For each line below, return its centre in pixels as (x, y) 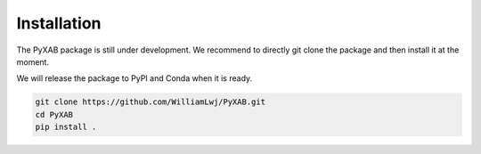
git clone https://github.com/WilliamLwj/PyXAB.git (151, 102)
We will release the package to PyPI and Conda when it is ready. (135, 78)
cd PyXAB (54, 114)
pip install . (66, 127)
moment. (33, 61)
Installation (59, 23)
